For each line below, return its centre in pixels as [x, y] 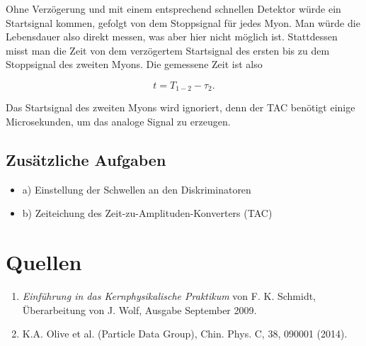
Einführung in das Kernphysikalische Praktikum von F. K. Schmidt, [169, 296]
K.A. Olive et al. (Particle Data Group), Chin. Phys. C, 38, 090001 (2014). [185, 334]
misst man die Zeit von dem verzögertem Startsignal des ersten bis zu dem [168, 50]
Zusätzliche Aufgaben [86, 160]
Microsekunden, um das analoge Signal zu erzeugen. [118, 122]
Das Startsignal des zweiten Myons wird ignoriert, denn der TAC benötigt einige [181, 107]
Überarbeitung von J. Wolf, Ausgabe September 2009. [139, 309]
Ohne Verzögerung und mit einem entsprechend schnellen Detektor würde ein [173, 9]
